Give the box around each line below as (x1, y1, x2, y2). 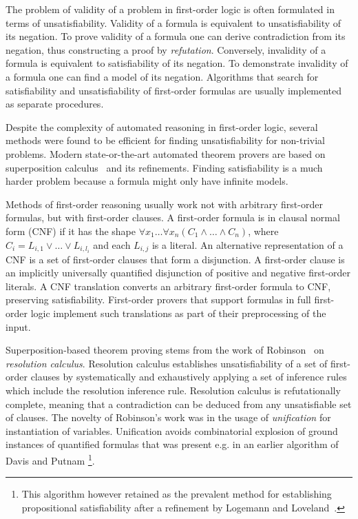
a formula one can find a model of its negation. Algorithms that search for (6, 69, 319, 83)
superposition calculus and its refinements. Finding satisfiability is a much (6, 160, 323, 174)
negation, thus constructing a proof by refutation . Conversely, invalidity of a (6, 42, 326, 57)
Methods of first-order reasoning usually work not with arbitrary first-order (6, 196, 323, 211)
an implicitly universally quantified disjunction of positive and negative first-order (6, 265, 351, 280)
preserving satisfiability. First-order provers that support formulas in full (6, 292, 311, 307)
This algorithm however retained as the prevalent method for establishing (21, 487, 332, 501)
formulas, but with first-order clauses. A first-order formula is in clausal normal (6, 210, 340, 225)
